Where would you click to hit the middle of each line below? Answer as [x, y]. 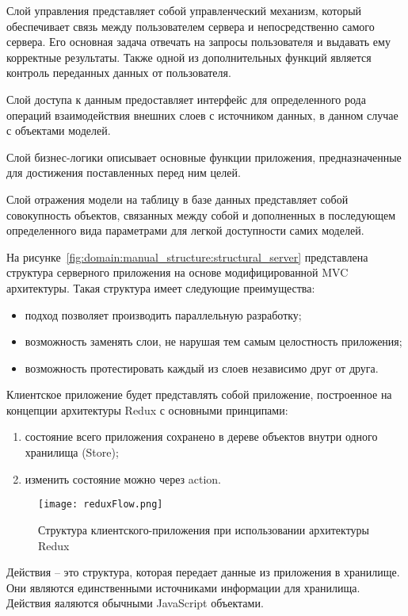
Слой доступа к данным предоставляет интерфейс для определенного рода [186, 99]
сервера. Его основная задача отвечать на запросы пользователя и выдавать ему [198, 42]
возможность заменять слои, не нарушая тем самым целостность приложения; [214, 341]
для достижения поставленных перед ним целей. [124, 172]
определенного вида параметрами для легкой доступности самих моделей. [185, 230]
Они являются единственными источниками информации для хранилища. [183, 587]
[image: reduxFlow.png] [101, 505]
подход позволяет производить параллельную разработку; [163, 314]
